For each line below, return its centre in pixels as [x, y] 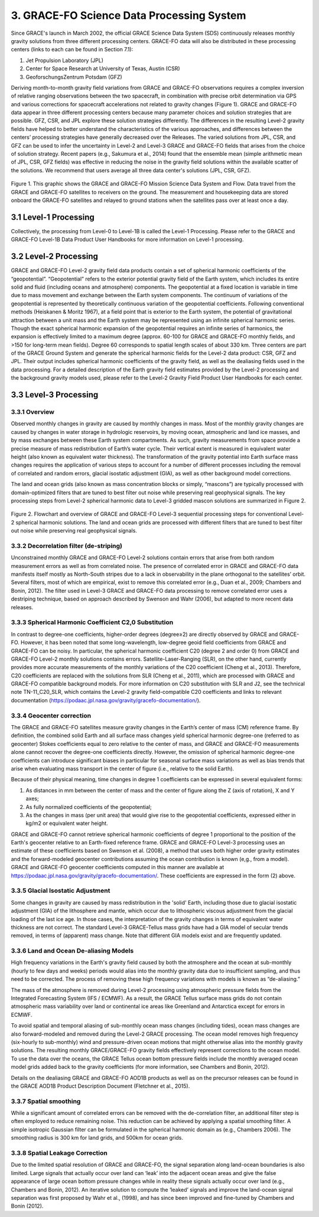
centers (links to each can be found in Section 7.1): [72, 50]
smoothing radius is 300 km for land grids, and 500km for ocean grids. [97, 1138]
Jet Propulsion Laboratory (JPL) [64, 60]
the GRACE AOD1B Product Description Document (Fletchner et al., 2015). [100, 1086]
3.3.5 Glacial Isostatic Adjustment [61, 890]
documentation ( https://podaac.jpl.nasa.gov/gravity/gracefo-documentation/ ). [106, 700]
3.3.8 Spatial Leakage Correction [59, 1153]
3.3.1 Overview [32, 412]
